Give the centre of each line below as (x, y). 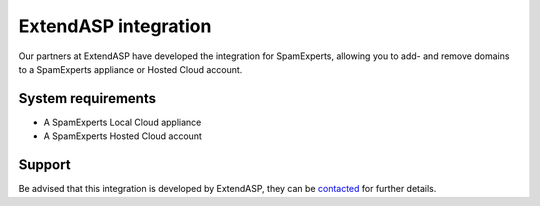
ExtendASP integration (115, 26)
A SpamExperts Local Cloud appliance (122, 122)
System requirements (87, 98)
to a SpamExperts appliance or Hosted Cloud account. (130, 69)
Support (44, 165)
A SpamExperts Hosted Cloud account (122, 136)
